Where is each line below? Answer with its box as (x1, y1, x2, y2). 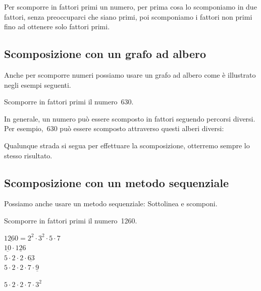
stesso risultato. (4, 150, 53, 160)
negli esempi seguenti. (4, 79, 71, 90)
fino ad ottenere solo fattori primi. (4, 21, 110, 32)
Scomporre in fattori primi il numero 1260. (4, 215, 137, 225)
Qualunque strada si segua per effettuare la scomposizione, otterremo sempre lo (4, 140, 250, 150)
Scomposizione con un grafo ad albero (4, 46, 206, 62)
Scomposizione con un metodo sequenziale (4, 174, 229, 190)
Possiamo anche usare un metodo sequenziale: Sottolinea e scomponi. (4, 198, 218, 209)
